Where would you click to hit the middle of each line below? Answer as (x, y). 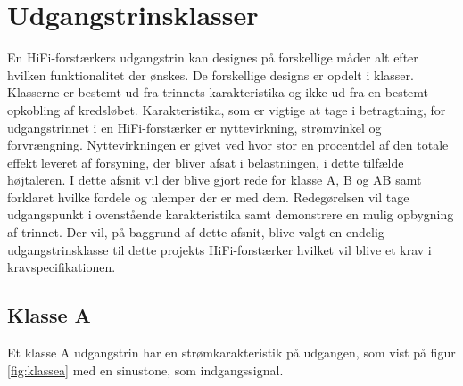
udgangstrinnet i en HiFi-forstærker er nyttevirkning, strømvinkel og (194, 127)
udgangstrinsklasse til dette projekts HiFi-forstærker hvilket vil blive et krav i (219, 249)
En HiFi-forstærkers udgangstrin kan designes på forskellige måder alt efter (213, 57)
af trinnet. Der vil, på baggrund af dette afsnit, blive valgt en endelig (196, 232)
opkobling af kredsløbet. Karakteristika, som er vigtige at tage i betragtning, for (227, 109)
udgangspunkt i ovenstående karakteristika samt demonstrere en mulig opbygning (231, 214)
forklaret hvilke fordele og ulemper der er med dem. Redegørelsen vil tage (208, 197)
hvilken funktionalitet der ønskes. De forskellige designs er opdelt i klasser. (211, 74)
